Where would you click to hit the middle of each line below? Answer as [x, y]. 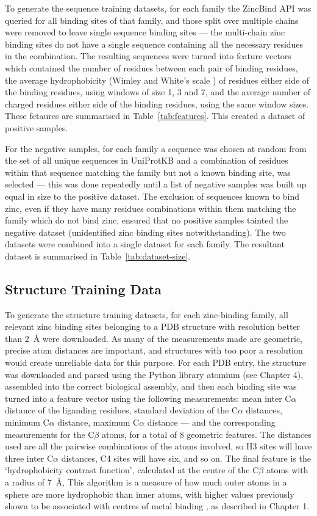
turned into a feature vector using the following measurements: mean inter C [148, 398]
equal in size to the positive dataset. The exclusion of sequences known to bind [152, 196]
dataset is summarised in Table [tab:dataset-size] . [98, 256]
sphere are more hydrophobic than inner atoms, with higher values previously [150, 494]
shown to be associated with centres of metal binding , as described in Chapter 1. [157, 506]
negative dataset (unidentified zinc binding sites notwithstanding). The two [145, 232]
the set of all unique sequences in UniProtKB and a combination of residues [147, 160]
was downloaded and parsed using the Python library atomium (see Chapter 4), [154, 374]
